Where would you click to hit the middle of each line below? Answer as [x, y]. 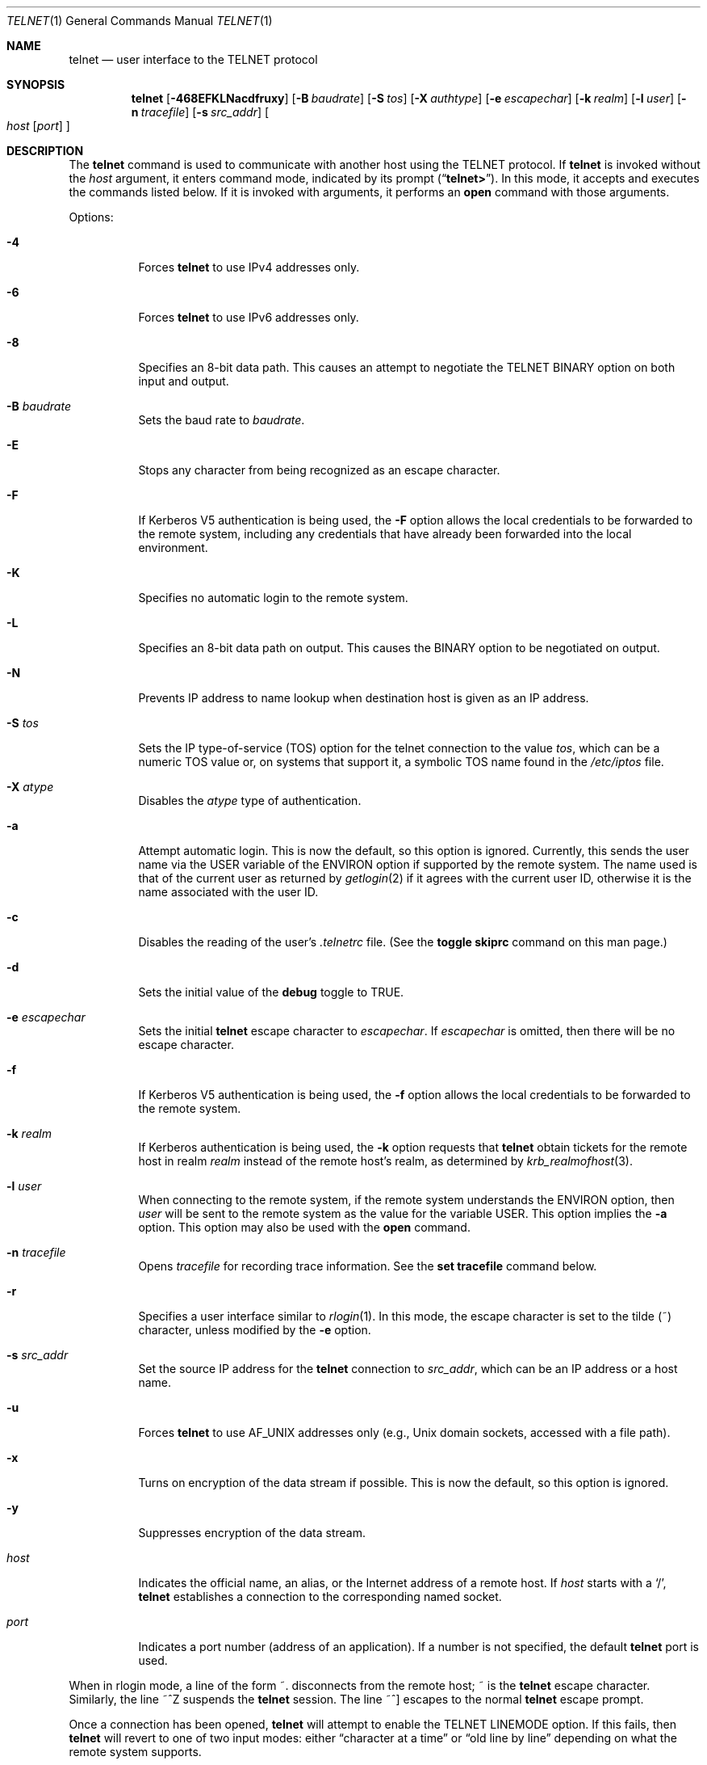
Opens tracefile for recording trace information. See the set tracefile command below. [368, 1266]
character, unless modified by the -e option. [255, 1330]
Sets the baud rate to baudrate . [222, 420]
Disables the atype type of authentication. [250, 800]
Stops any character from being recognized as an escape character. [319, 470]
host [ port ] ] [38, 126]
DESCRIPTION [45, 151]
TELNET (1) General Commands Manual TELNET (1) [140, 21]
